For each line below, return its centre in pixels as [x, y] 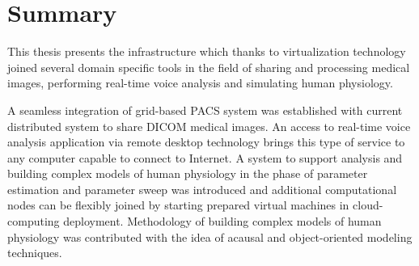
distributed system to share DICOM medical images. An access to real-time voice [209, 126]
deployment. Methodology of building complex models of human [222, 221]
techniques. [35, 253]
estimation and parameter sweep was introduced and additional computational [202, 189]
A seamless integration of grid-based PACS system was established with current [205, 110]
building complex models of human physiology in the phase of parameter [188, 173]
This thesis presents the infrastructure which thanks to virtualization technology [207, 51]
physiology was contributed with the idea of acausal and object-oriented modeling [210, 236]
